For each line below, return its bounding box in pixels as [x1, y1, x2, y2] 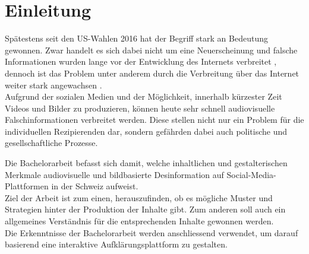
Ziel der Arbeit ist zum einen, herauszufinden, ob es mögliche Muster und [5, 191, 273, 204]
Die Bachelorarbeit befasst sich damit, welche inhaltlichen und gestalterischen [5, 157, 288, 169]
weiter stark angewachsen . [5, 78, 102, 91]
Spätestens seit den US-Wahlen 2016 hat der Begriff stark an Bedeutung [5, 32, 268, 45]
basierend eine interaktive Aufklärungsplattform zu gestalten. [5, 238, 228, 250]
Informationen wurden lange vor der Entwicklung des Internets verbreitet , [5, 55, 277, 68]
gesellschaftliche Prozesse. [5, 136, 98, 149]
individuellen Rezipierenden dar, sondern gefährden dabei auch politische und [5, 125, 288, 137]
